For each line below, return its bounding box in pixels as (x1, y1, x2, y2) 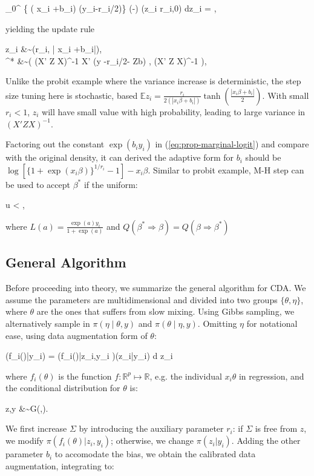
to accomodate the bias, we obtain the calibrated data (54, 448, 256, 460)
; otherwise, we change (111, 434, 194, 447)
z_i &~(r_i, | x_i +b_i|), (5, 42, 102, 55)
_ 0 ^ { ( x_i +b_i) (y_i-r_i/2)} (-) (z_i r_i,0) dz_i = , (5, 2, 217, 14)
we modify (5, 434, 44, 447)
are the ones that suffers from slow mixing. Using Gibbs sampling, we (36, 305, 295, 318)
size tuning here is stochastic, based (5, 89, 138, 101)
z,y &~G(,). (5, 401, 48, 414)
